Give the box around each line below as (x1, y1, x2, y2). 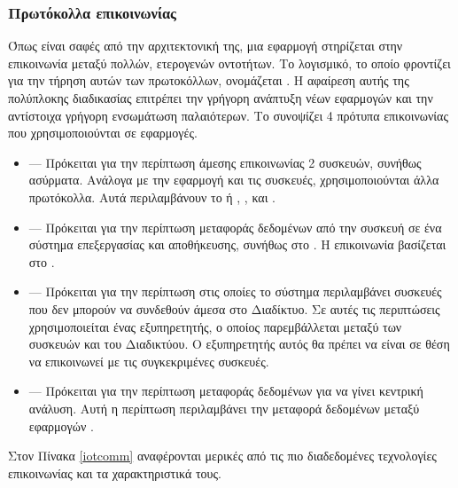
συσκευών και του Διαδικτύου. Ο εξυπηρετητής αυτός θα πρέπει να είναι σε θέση (28, 335, 450, 353)
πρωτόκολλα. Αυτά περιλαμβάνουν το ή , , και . (28, 187, 276, 206)
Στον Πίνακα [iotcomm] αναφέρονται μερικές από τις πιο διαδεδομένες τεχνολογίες (8, 446, 437, 465)
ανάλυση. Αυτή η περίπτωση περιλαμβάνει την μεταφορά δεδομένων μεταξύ (28, 398, 420, 417)
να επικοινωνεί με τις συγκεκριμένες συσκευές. (28, 351, 269, 370)
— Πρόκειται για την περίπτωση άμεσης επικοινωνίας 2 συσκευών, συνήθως (28, 153, 422, 171)
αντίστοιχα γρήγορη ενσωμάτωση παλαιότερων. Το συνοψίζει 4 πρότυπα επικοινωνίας (8, 106, 448, 124)
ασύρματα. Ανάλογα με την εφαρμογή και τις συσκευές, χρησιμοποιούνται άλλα (28, 170, 439, 189)
